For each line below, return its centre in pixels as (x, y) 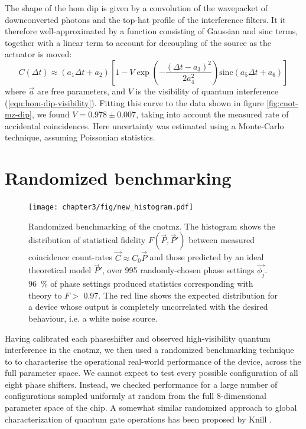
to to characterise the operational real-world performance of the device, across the (153, 361)
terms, (287, 31)
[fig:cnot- (282, 102)
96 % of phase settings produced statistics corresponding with (141, 284)
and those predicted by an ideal (207, 257)
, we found (51, 114)
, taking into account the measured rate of (212, 114)
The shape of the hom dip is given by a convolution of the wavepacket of (136, 8)
